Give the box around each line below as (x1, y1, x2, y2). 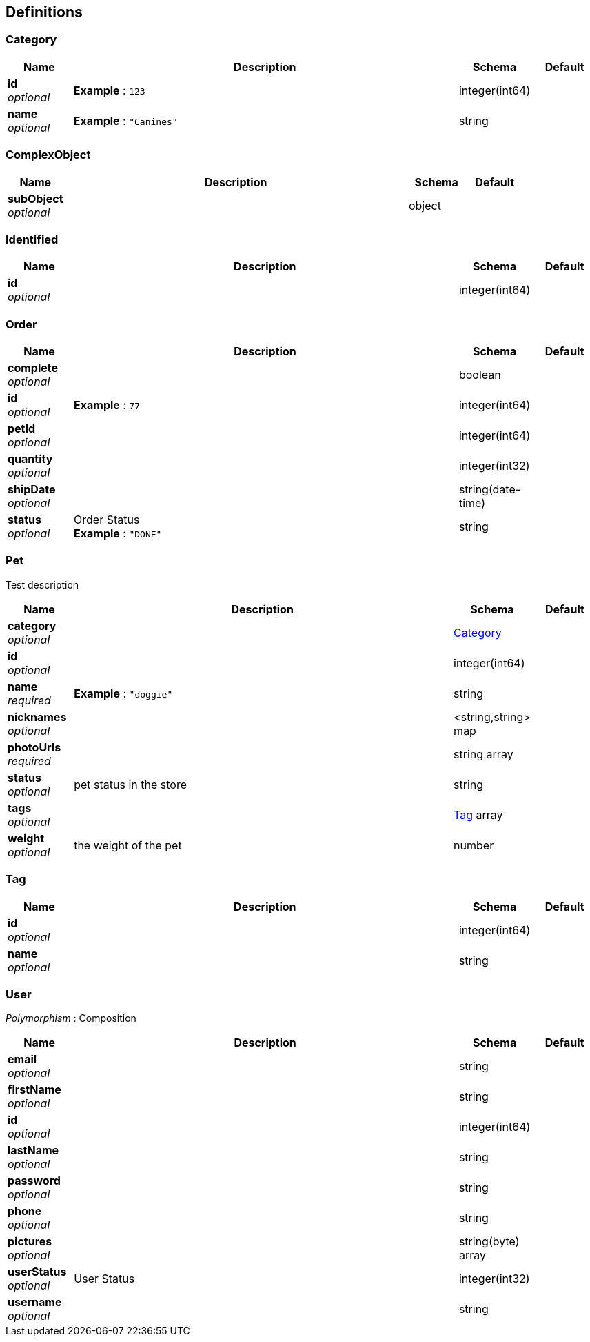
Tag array (454, 807, 503, 822)
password (8, 1174, 61, 1188)
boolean (458, 368, 501, 382)
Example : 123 (73, 83, 145, 97)
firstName (8, 1083, 61, 1097)
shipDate (8, 482, 56, 497)
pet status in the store (74, 777, 187, 791)
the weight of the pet (74, 838, 182, 852)
